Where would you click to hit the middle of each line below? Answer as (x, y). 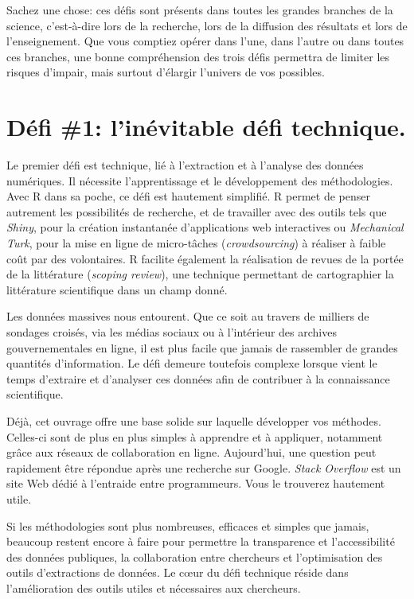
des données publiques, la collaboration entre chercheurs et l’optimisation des (195, 556)
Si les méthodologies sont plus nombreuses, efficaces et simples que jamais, (188, 525)
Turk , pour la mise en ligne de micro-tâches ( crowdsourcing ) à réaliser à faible (196, 243)
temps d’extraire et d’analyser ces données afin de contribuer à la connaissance (198, 378)
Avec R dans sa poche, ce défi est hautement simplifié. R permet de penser (188, 196)
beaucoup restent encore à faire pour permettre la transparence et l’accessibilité (201, 541)
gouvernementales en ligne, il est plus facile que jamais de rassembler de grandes (202, 347)
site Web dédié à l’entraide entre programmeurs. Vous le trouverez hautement (196, 483)
